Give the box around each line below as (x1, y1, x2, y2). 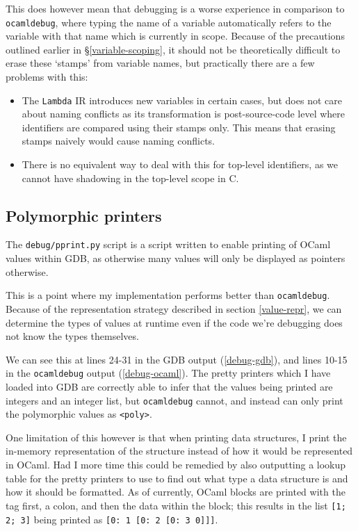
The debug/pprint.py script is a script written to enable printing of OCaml (6, 237, 331, 252)
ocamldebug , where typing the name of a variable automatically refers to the (6, 15, 332, 29)
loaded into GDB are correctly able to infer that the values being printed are (6, 379, 333, 393)
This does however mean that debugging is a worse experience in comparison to (6, 1, 345, 15)
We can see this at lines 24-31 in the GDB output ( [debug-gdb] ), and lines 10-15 (6, 352, 348, 366)
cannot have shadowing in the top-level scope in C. (22, 170, 239, 185)
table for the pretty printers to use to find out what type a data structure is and (6, 471, 348, 485)
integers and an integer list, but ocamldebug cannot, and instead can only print (6, 393, 343, 407)
